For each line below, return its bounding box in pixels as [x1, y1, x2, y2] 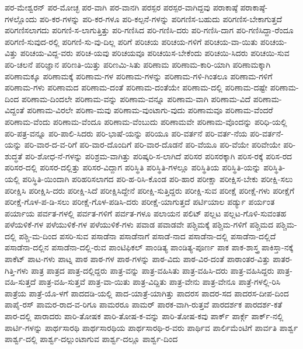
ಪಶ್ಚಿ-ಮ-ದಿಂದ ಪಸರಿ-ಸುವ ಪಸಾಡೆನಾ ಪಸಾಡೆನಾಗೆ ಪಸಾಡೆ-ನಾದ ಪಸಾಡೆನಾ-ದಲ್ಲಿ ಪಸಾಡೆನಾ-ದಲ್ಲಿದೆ [19, 229, 276, 242]
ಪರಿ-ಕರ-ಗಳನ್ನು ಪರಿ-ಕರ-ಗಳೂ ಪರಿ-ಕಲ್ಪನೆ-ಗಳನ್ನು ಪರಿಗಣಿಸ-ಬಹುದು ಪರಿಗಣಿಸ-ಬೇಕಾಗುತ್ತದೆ [39, 12, 283, 25]
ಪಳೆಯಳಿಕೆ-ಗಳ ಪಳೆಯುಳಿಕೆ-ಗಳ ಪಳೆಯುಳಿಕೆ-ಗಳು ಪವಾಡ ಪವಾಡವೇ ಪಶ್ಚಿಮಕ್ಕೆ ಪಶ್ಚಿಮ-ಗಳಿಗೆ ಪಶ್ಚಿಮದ [5, 218, 273, 231]
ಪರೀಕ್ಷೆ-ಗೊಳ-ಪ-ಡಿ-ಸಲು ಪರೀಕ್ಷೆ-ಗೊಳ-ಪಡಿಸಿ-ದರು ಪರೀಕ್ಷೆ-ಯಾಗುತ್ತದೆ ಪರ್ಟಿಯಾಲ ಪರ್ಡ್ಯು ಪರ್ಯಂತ [5, 196, 275, 208]
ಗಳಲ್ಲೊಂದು [5, 12, 37, 25]
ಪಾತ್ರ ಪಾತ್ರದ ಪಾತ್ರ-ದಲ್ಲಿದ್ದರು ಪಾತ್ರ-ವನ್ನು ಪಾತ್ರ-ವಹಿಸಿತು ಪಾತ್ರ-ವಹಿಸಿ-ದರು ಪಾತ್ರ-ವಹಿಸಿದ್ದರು [31, 264, 274, 276]
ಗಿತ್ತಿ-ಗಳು [5, 264, 29, 276]
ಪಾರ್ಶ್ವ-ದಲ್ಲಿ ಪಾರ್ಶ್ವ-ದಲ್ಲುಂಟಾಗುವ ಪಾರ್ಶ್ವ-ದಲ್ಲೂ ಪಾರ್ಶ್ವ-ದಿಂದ [5, 333, 178, 345]
